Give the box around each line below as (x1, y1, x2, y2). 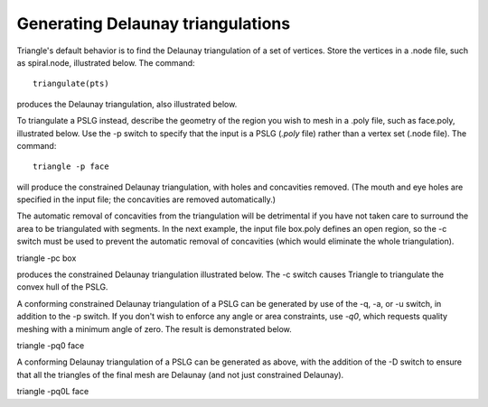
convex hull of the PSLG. (16, 282, 108, 292)
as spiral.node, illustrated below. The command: (16, 57, 195, 68)
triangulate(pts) (33, 79, 109, 89)
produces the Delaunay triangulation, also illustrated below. (16, 98, 238, 109)
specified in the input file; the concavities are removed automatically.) (16, 194, 276, 205)
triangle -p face (33, 162, 109, 171)
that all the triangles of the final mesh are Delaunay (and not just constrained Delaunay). (16, 369, 344, 380)
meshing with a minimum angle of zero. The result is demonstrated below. (16, 323, 293, 334)
